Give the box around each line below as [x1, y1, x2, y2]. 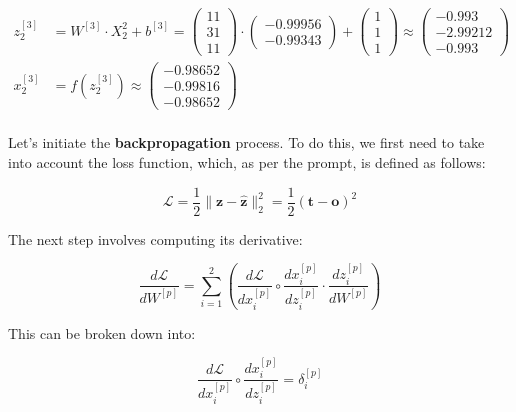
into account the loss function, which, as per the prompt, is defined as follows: [8, 152, 486, 172]
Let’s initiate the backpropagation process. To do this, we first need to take [8, 132, 485, 153]
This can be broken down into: [8, 322, 196, 343]
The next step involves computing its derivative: [8, 228, 303, 249]
